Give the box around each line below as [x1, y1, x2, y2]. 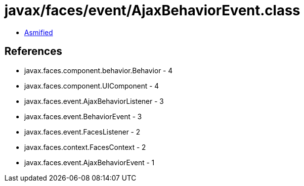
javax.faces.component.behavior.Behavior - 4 [24, 66, 173, 75]
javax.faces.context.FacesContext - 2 [24, 142, 146, 151]
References [4, 45, 62, 58]
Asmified [24, 28, 53, 37]
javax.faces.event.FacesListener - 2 [24, 127, 140, 136]
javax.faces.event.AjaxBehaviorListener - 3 [24, 96, 164, 105]
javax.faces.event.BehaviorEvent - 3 [24, 112, 142, 121]
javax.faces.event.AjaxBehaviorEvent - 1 [24, 158, 155, 167]
